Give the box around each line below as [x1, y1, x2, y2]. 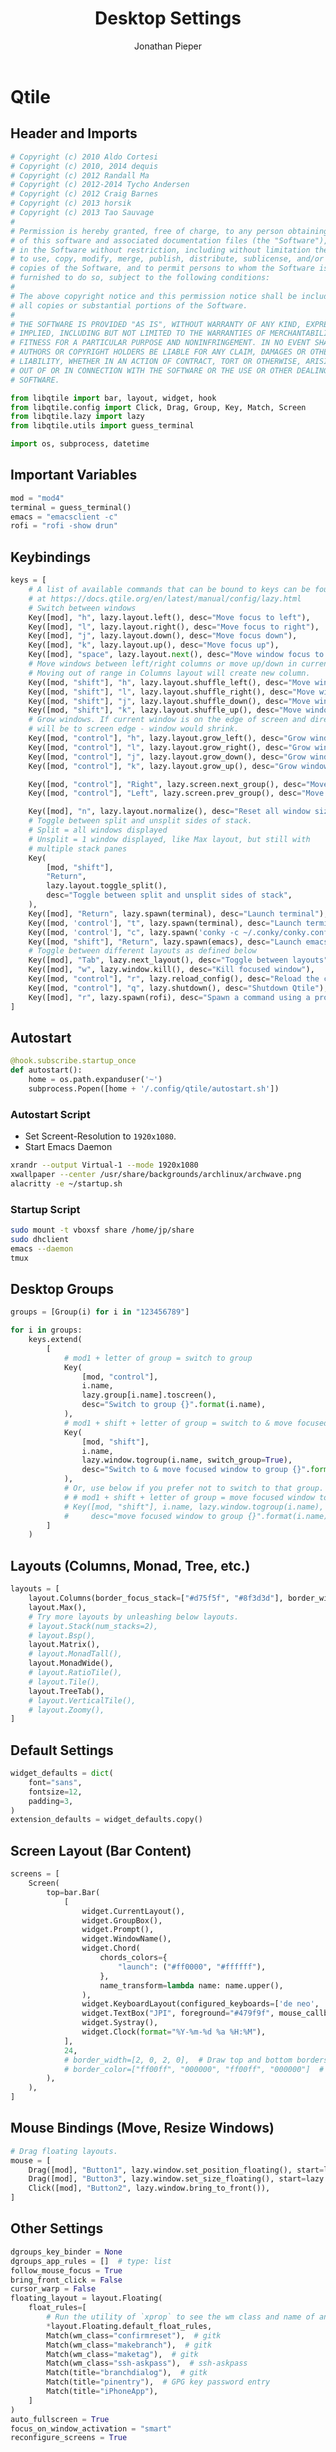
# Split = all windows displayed [28, 825, 168, 835]
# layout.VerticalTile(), [28, 1695, 137, 1706]
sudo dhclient [10, 1234, 70, 1244]
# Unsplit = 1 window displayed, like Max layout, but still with [28, 834, 311, 844]
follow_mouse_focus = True [10, 2265, 123, 2276]
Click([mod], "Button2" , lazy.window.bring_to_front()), [28, 2183, 271, 2194]
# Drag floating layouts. [10, 2146, 118, 2156]
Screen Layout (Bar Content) [10, 1842, 192, 1859]
